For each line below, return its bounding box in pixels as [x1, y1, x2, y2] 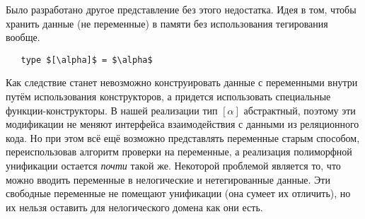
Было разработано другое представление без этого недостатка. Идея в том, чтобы [6, 2, 357, 16]
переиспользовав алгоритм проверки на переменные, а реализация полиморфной [6, 144, 352, 159]
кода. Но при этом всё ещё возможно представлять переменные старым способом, [6, 130, 360, 145]
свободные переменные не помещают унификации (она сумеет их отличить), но [6, 186, 351, 201]
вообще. [6, 30, 40, 45]
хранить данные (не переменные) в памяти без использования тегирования [6, 16, 328, 30]
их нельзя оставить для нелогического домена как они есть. [6, 199, 263, 214]
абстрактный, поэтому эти [243, 102, 356, 117]
